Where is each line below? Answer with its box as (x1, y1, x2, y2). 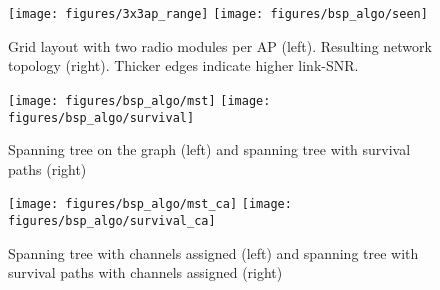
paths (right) (8, 158, 87, 179)
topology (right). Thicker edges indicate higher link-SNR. (8, 55, 359, 76)
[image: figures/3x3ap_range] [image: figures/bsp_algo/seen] (8, 7, 428, 21)
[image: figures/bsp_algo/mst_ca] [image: (8, 197, 292, 212)
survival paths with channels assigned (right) (8, 262, 283, 283)
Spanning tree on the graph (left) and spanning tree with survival (8, 139, 411, 160)
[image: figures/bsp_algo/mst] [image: (8, 93, 271, 108)
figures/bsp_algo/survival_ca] (8, 214, 216, 228)
